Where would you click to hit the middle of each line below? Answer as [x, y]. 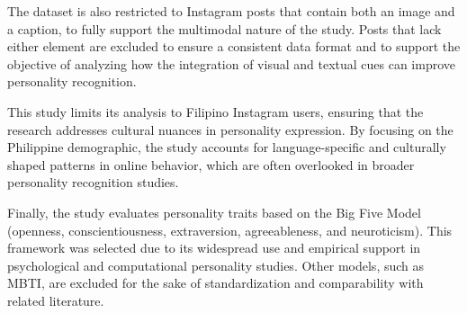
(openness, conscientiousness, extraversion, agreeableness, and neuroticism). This [230, 230]
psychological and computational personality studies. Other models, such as [216, 265]
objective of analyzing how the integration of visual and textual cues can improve [232, 63]
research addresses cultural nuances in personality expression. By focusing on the [230, 129]
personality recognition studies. [93, 182]
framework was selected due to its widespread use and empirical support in [214, 248]
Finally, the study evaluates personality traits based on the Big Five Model [214, 212]
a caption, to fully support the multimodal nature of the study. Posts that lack [225, 28]
